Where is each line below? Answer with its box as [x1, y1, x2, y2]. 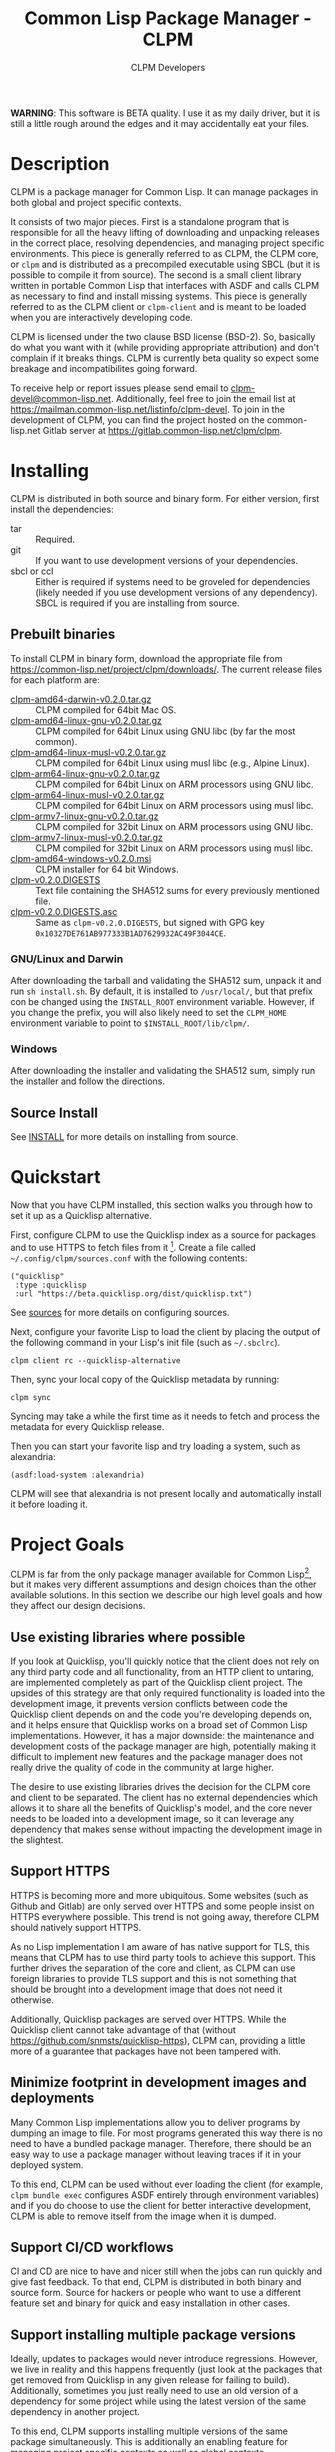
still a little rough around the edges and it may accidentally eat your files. [10, 117, 310, 129]
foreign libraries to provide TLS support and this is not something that [10, 1972, 297, 1984]
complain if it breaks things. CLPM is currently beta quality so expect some [10, 352, 320, 364]
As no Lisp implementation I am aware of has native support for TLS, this [10, 1940, 310, 1952]
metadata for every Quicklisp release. [10, 1420, 165, 1432]
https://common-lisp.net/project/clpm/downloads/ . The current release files [10, 663, 323, 675]
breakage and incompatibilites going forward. [10, 362, 198, 374]
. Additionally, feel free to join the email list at [110, 392, 296, 404]
